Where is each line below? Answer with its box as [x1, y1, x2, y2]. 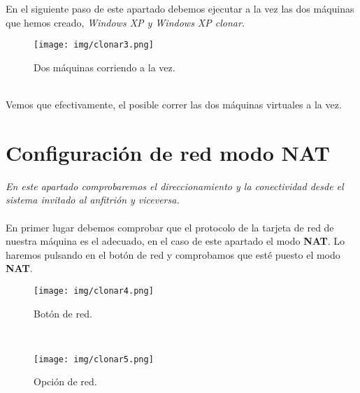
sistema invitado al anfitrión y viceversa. [6, 192, 180, 207]
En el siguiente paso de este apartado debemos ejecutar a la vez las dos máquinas [6, 1, 354, 15]
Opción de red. [34, 374, 97, 389]
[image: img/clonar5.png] [34, 354, 154, 364]
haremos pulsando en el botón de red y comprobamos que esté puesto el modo [6, 247, 340, 262]
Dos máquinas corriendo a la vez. [34, 59, 175, 74]
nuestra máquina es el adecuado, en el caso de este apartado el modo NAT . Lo [6, 234, 345, 248]
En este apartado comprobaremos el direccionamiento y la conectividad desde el [6, 178, 344, 193]
